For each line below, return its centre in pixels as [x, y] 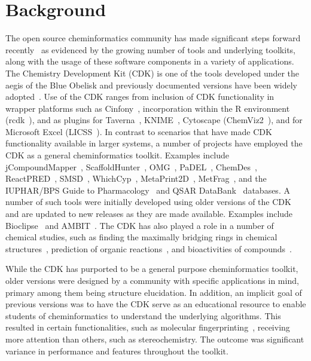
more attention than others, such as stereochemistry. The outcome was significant [155, 339]
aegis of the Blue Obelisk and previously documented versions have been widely [151, 85]
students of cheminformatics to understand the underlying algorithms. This [143, 315]
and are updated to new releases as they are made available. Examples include [149, 214]
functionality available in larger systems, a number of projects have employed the [154, 143]
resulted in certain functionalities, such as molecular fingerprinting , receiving [148, 327]
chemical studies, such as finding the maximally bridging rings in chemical [141, 237]
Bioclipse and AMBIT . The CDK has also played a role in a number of [140, 225]
